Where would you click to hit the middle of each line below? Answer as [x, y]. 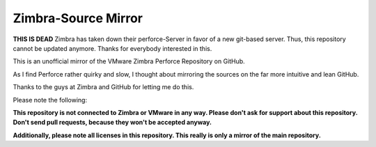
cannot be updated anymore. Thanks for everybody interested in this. [112, 48]
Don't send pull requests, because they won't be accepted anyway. [112, 123]
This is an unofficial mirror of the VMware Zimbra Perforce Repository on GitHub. [129, 61]
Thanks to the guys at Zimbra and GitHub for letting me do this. [103, 87]
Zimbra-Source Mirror [78, 18]
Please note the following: [50, 100]
